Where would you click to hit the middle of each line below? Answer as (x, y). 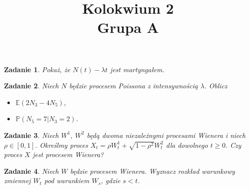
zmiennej (17, 180)
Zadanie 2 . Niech (31, 86)
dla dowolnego (187, 145)
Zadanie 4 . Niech (31, 171)
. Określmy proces (62, 145)
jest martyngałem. (137, 69)
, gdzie (111, 180)
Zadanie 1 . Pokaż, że (37, 69)
